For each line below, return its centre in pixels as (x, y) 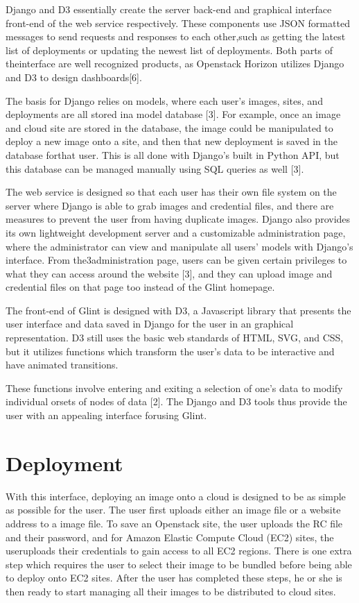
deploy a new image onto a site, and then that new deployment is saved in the (172, 141)
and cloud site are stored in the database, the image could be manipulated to (169, 127)
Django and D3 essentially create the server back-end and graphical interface (169, 9)
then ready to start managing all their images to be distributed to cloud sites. (171, 591)
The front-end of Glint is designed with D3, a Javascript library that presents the (178, 310)
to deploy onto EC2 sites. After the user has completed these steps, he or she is (174, 578)
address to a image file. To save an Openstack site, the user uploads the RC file (174, 523)
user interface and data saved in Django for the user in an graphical (150, 324)
